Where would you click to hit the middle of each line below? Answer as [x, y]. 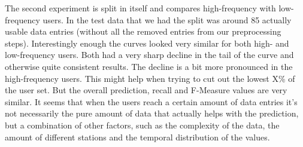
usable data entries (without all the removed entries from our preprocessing [143, 31]
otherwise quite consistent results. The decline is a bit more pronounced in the [149, 66]
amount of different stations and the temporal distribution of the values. [137, 137]
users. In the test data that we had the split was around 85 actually [167, 19]
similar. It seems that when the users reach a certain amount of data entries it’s [151, 101]
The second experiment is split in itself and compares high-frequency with [140, 8]
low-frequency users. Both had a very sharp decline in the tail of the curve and [149, 55]
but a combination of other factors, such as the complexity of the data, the [142, 125]
